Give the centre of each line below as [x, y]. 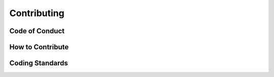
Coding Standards [39, 63]
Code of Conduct [37, 31]
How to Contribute [39, 47]
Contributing [37, 13]
